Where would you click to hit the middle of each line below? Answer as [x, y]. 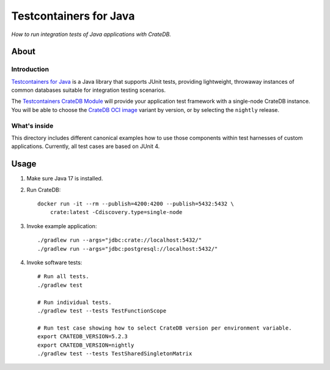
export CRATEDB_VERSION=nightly [86, 345]
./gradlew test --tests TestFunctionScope [102, 311]
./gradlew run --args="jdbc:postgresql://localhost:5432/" [128, 249]
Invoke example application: [62, 226]
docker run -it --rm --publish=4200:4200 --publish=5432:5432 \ [136, 204]
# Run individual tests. [75, 302]
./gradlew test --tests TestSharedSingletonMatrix [115, 353]
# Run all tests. [63, 276]
